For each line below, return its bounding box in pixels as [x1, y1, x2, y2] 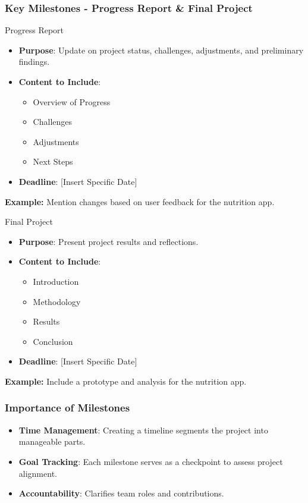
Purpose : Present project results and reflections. [18, 235, 199, 247]
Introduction [33, 275, 79, 287]
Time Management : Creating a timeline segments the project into [18, 423, 268, 436]
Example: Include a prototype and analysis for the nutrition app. [5, 375, 247, 387]
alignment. [18, 467, 57, 479]
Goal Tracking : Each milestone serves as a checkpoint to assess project [18, 455, 283, 467]
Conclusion [33, 335, 73, 347]
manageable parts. [18, 435, 86, 448]
